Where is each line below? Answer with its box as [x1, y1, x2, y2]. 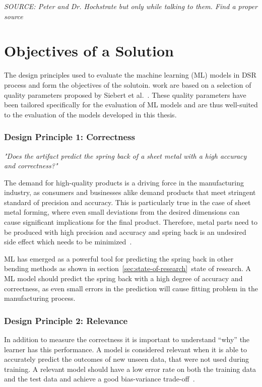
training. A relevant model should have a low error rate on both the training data [4, 363, 256, 374]
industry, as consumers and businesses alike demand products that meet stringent [4, 187, 256, 198]
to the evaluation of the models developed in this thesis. [4, 109, 177, 119]
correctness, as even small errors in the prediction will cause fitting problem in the [4, 283, 258, 293]
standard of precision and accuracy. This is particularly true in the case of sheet [4, 197, 251, 207]
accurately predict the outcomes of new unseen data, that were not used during [4, 354, 249, 364]
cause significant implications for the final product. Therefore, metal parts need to [4, 217, 257, 227]
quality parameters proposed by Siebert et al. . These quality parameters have [4, 89, 246, 100]
